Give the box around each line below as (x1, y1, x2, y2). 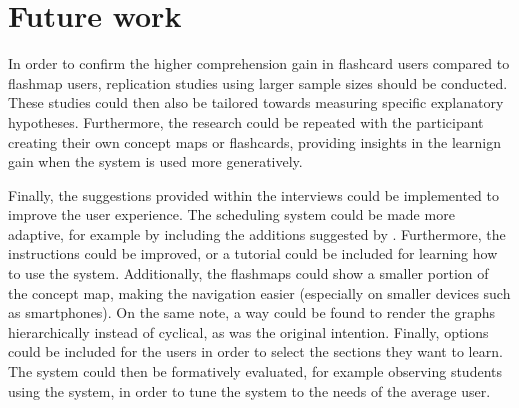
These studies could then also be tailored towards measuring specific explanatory (8, 92, 504, 113)
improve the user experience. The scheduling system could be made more (8, 204, 455, 225)
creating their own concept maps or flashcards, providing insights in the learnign (8, 131, 501, 152)
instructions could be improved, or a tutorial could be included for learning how (8, 243, 498, 264)
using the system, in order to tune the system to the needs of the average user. (8, 380, 491, 401)
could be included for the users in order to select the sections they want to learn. (8, 341, 503, 362)
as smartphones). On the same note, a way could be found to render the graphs (8, 302, 496, 323)
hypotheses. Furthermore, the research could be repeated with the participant (8, 111, 484, 132)
